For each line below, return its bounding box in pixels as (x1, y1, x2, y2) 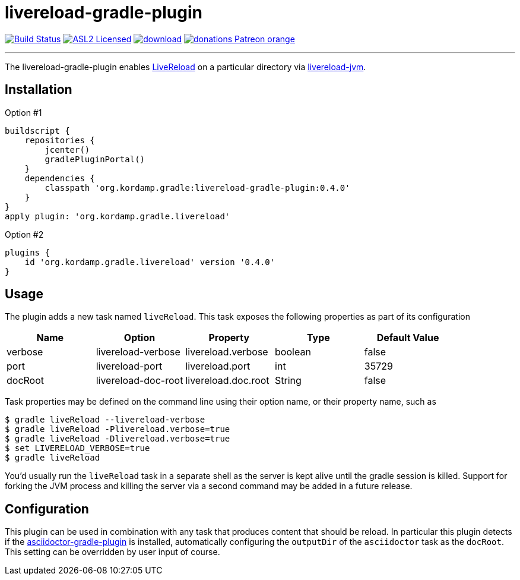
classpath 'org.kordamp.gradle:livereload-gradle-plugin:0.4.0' (45, 182, 350, 193)
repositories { (24, 135, 95, 145)
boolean (275, 346, 311, 358)
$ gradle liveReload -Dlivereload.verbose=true (5, 434, 230, 444)
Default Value (376, 332, 439, 344)
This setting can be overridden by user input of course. (5, 547, 220, 557)
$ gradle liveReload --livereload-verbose (5, 415, 205, 425)
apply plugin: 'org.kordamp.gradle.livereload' (5, 211, 230, 221)
